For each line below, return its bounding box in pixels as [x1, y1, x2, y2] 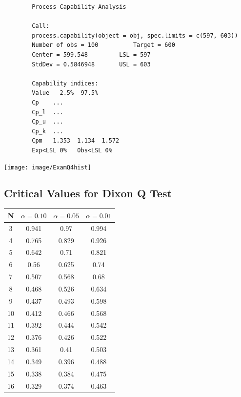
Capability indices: [32, 80, 99, 87]
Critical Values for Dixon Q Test [4, 185, 172, 200]
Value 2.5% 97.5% [32, 89, 99, 97]
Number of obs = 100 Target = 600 [32, 42, 175, 49]
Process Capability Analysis [32, 3, 126, 10]
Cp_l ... [32, 108, 63, 116]
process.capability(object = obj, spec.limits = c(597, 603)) [32, 32, 238, 39]
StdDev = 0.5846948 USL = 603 [32, 61, 151, 68]
